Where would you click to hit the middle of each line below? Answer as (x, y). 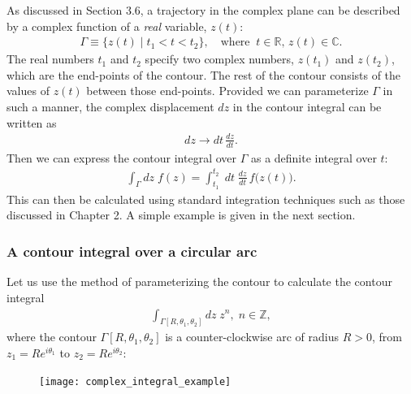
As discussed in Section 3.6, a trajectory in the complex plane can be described (203, 10)
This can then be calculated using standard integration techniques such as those (206, 199)
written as (32, 122)
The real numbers (50, 59)
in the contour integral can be (307, 106)
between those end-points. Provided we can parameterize (227, 91)
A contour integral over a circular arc (132, 251)
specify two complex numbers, (219, 59)
